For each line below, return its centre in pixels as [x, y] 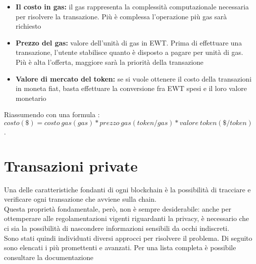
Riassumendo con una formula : [52, 114]
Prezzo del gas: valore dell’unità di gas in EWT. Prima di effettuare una [129, 42]
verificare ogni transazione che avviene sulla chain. [80, 199]
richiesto [28, 26]
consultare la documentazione [49, 257]
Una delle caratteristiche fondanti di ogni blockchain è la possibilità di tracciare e [128, 189]
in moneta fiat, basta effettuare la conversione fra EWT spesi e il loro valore [131, 88]
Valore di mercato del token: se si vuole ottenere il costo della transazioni [133, 78]
